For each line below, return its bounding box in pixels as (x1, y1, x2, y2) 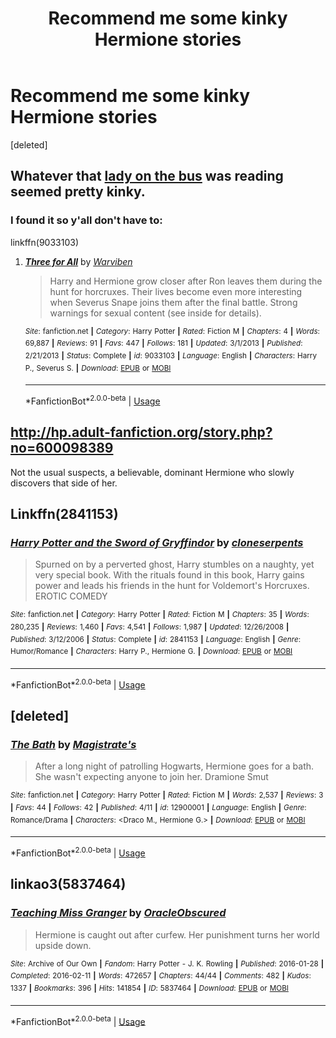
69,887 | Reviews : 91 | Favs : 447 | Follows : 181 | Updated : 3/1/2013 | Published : (24, 338, 303, 349)
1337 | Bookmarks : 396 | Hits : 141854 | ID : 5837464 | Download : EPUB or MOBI (10, 983, 289, 993)
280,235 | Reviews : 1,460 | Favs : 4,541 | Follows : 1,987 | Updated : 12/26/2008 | (10, 622, 290, 632)
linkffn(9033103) (10, 236, 80, 248)
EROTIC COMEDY (34, 590, 108, 602)
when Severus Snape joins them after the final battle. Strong (49, 296, 298, 308)
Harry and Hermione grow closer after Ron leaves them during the (49, 275, 323, 287)
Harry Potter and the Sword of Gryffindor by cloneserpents (10, 536, 304, 550)
